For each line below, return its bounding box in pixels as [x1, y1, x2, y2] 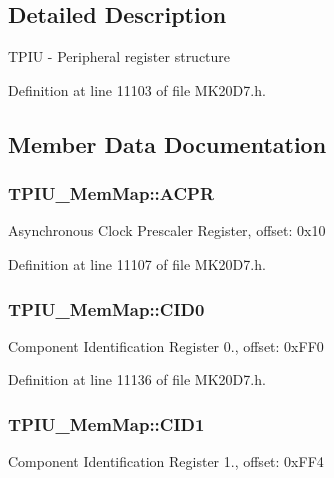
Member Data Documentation [8, 128, 327, 159]
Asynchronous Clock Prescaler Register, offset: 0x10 [8, 220, 326, 241]
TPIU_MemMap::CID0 [8, 296, 205, 321]
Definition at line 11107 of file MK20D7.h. [8, 253, 266, 274]
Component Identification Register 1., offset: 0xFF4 [8, 451, 324, 472]
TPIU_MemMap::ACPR [8, 181, 215, 206]
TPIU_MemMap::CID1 [8, 411, 205, 436]
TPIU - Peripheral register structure [8, 46, 231, 67]
